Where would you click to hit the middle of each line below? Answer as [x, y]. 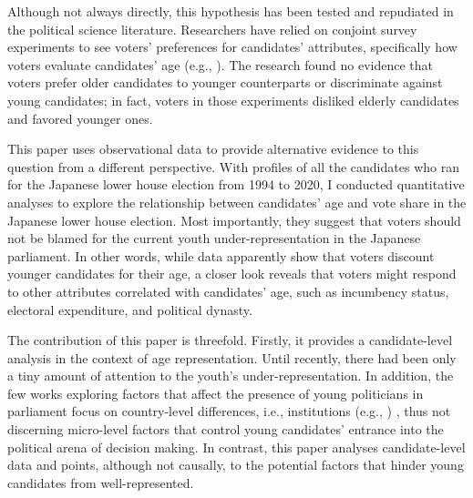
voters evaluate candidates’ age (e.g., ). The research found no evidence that [220, 64]
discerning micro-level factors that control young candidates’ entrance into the [226, 429]
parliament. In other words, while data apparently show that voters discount [221, 255]
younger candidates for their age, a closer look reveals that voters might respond [232, 274]
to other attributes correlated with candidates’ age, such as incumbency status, [228, 291]
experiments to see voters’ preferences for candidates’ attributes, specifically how [232, 47]
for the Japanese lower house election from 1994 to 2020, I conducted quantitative [236, 184]
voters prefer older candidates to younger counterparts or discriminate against [225, 82]
